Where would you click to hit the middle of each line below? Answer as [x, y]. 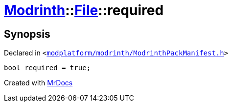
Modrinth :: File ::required [84, 10]
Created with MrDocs [38, 83]
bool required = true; [47, 68]
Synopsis [27, 34]
